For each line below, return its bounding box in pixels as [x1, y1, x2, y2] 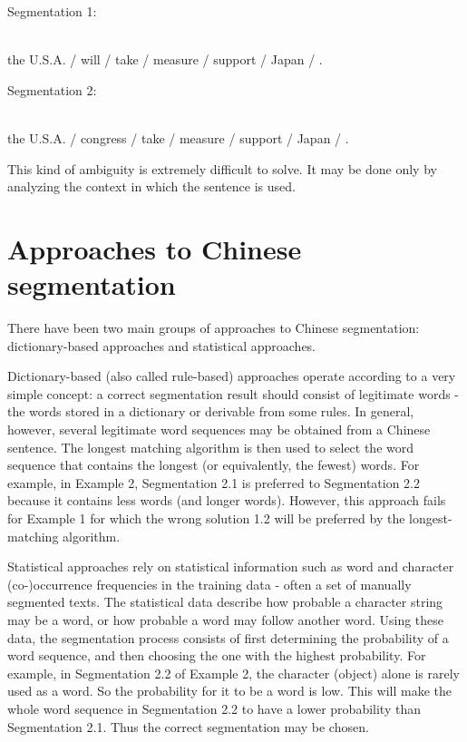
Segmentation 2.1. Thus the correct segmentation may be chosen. [7, 717, 369, 736]
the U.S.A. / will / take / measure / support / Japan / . [7, 50, 323, 69]
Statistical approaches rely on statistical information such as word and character [7, 557, 454, 576]
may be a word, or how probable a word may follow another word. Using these [7, 610, 444, 629]
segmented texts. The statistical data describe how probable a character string [7, 592, 443, 611]
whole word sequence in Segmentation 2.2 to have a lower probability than [7, 698, 421, 718]
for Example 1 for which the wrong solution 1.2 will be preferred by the [7, 509, 405, 527]
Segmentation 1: [7, 2, 97, 20]
